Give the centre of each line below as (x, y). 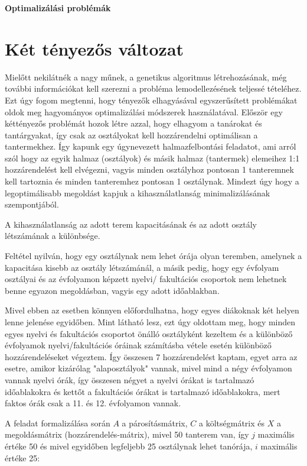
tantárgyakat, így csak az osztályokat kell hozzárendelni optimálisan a (131, 135)
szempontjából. (32, 204)
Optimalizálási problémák (58, 8)
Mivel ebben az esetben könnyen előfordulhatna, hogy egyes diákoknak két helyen (152, 310)
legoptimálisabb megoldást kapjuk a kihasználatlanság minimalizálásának (138, 192)
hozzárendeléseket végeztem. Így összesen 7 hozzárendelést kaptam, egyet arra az (151, 356)
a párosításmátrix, (155, 423)
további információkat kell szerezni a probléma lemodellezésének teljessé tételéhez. (153, 88)
